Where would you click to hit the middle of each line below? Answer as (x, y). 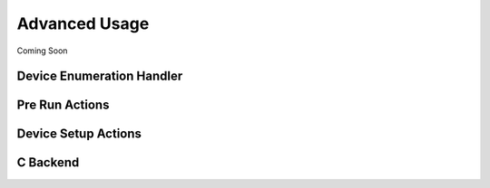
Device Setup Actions (79, 134)
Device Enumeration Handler (100, 76)
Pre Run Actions (63, 105)
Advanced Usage (83, 23)
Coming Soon (42, 51)
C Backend (48, 163)
